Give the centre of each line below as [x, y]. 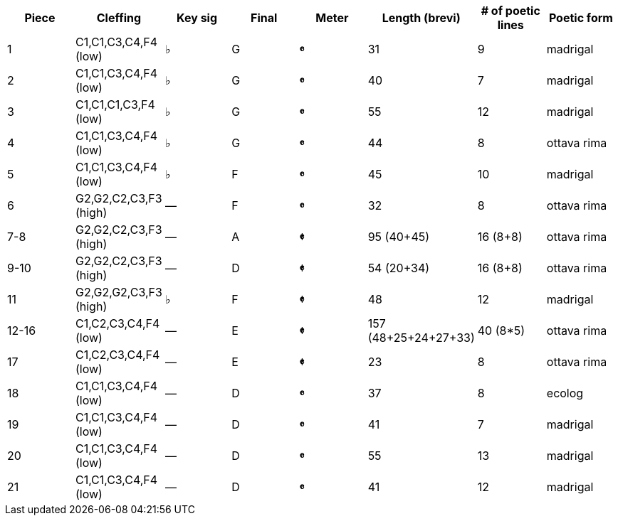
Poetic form [581, 18]
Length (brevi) [421, 18]
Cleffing [119, 18]
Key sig [197, 18]
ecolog [565, 393]
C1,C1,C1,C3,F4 [115, 104]
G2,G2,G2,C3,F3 [119, 292]
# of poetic [510, 11]
